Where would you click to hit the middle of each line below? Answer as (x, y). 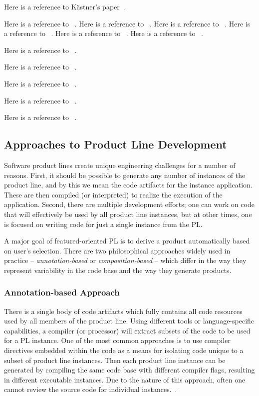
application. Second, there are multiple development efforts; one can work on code (129, 204)
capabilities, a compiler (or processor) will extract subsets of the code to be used (127, 330)
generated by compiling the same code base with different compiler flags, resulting (129, 370)
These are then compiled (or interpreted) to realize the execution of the (113, 194)
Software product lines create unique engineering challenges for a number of (120, 165)
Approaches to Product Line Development (116, 144)
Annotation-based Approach (62, 292)
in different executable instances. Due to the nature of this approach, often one (125, 379)
